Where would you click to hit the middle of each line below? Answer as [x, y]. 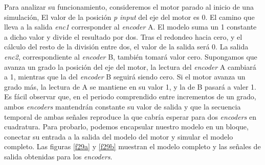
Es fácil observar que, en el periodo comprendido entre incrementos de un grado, [130, 97]
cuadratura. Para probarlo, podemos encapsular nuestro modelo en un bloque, [126, 127]
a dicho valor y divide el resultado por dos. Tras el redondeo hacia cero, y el [123, 36]
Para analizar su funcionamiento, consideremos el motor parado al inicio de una [129, 7]
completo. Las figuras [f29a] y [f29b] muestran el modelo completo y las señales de [132, 146]
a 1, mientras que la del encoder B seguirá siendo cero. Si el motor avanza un [125, 77]
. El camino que [230, 17]
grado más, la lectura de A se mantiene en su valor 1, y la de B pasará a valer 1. [130, 86]
